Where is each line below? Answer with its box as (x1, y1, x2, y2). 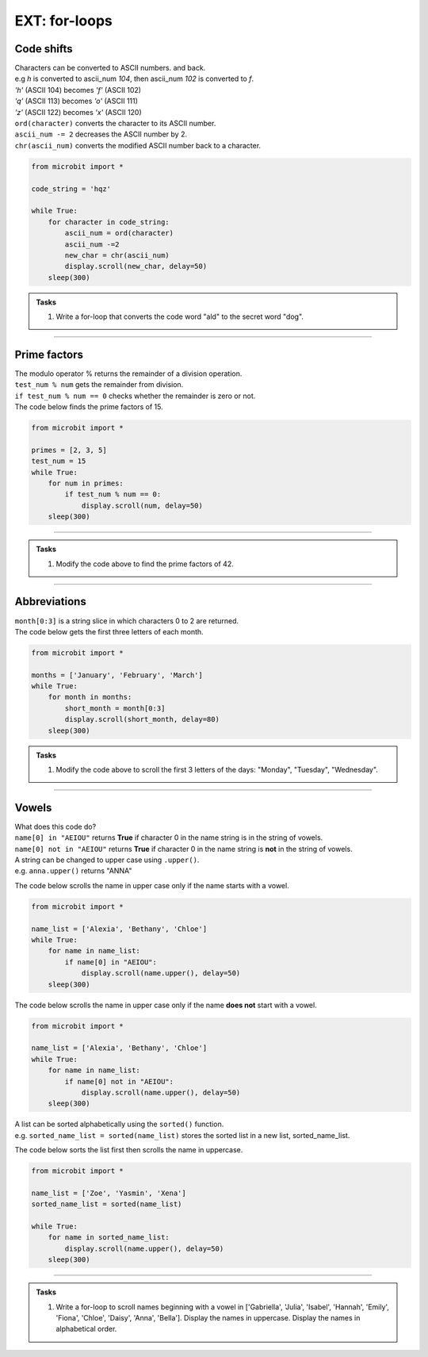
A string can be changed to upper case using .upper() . (14, 855, 200, 864)
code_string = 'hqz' (31, 184, 111, 194)
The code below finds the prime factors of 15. (14, 402, 164, 412)
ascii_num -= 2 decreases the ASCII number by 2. (14, 129, 188, 139)
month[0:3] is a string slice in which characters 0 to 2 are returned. (14, 615, 239, 626)
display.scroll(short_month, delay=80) (64, 715, 220, 724)
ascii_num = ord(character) (64, 228, 174, 238)
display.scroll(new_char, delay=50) (64, 262, 208, 271)
